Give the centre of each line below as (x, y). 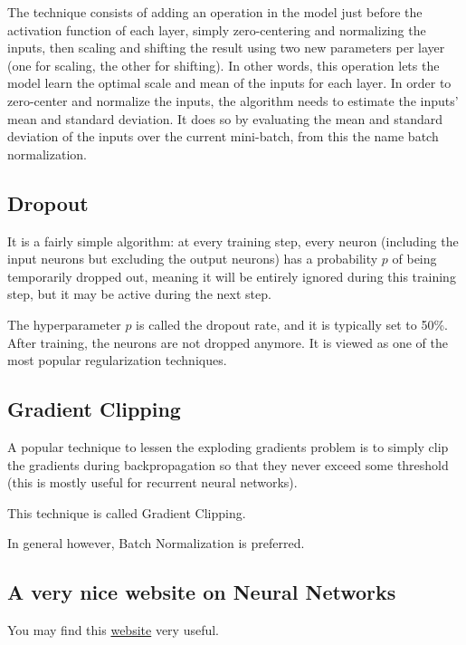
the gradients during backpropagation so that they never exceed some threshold (228, 464)
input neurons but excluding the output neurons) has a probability (193, 259)
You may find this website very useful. (114, 630)
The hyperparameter (64, 324)
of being (414, 259)
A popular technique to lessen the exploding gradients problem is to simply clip (228, 446)
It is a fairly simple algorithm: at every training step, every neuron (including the (233, 241)
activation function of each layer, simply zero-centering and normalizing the (217, 29)
